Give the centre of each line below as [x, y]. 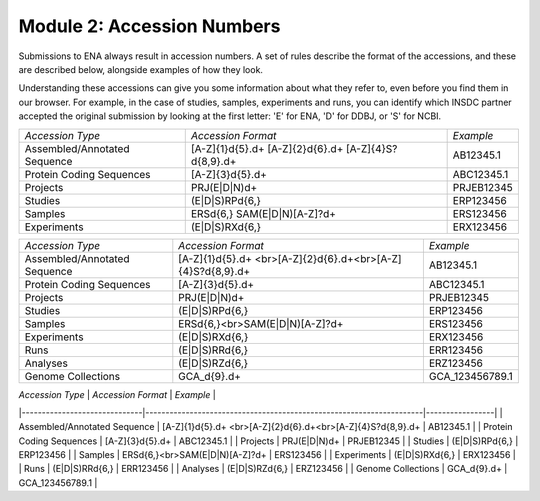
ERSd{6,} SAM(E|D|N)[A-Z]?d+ [263, 213]
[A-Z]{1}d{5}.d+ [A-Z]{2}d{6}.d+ [267, 148]
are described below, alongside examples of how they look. [141, 69]
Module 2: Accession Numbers [149, 26]
